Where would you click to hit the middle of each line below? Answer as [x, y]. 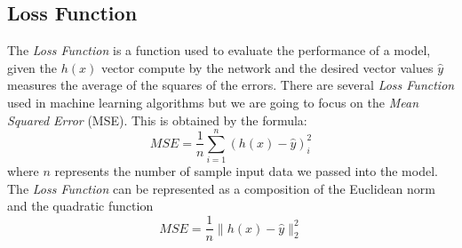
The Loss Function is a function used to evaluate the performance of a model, [219, 50]
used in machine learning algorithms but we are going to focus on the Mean [213, 102]
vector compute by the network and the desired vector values [267, 67]
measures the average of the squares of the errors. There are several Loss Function [231, 85]
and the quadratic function [80, 206]
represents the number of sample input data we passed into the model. [246, 171]
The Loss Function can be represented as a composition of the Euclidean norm [221, 188]
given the [32, 67]
